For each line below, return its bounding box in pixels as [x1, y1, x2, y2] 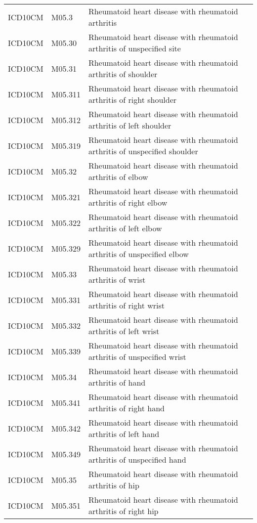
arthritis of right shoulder [88, 94, 177, 105]
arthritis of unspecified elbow [88, 248, 189, 260]
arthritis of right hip [88, 505, 159, 517]
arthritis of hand [88, 377, 146, 388]
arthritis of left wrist [88, 325, 160, 337]
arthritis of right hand [88, 402, 165, 414]
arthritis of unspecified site [88, 43, 181, 54]
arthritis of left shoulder [88, 120, 171, 131]
